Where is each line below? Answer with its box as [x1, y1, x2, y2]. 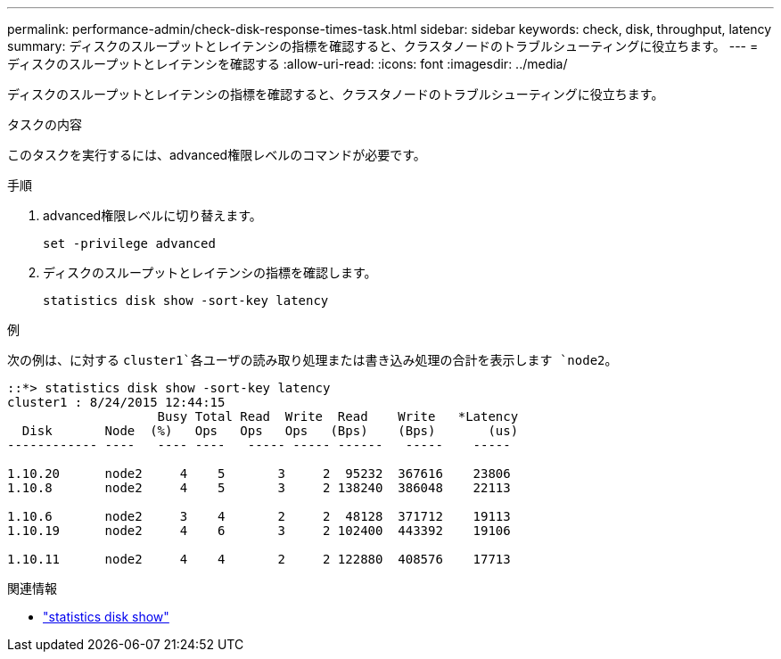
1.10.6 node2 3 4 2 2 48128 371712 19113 [7, 509, 511, 523]
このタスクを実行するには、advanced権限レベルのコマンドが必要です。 [7, 147, 426, 162]
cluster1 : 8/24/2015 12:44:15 [7, 395, 226, 409]
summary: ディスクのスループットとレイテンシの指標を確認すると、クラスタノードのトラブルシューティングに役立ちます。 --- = [7, 38, 759, 54]
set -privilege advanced [43, 236, 216, 251]
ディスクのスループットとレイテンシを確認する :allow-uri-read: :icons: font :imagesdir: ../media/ [7, 56, 568, 71]
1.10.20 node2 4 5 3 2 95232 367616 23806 [7, 466, 511, 481]
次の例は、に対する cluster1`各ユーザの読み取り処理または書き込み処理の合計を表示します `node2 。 [7, 352, 618, 367]
